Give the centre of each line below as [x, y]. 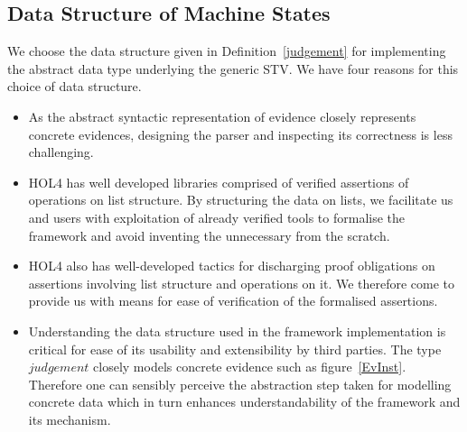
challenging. [61, 152]
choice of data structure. [75, 86]
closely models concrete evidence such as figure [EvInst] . [250, 367]
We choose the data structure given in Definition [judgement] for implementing [227, 51]
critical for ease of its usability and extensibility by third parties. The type [235, 349]
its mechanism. [70, 419]
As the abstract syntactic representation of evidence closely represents [222, 116]
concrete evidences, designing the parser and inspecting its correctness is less [240, 134]
